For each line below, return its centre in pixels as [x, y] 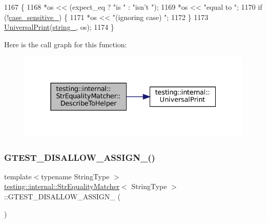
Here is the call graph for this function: [66, 44]
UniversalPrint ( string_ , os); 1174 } [59, 27]
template [18, 176]
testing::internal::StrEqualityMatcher [62, 186]
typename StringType [75, 176]
